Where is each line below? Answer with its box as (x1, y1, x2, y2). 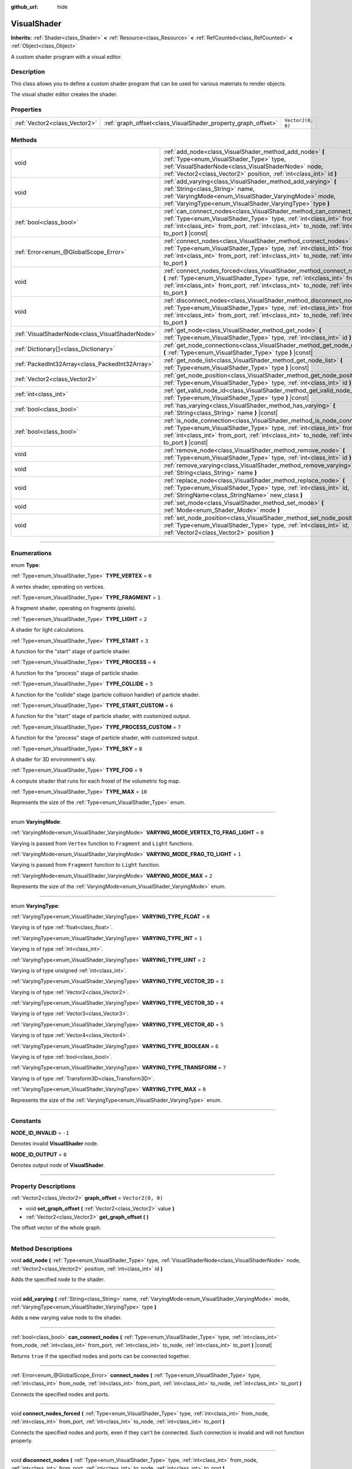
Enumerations (11, 549, 52, 558)
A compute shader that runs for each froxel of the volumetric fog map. (11, 777, 181, 784)
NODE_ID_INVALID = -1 (11, 1129, 70, 1136)
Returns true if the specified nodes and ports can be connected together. (11, 1352, 191, 1360)
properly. (11, 1437, 33, 1444)
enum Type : (11, 561, 40, 568)
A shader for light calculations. (11, 626, 85, 633)
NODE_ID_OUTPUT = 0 (11, 1151, 67, 1158)
